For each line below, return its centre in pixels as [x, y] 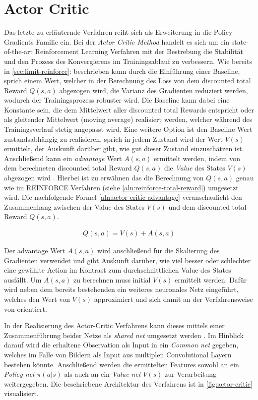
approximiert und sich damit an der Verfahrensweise [173, 299]
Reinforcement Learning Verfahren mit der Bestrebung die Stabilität [139, 51]
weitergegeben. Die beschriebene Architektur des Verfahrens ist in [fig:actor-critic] [128, 383]
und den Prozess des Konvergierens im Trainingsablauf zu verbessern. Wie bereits [128, 61]
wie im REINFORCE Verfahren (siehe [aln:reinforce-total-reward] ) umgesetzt [121, 187]
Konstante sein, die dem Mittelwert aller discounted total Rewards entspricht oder [129, 109]
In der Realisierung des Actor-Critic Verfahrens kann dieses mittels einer [114, 325]
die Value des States [194, 168]
